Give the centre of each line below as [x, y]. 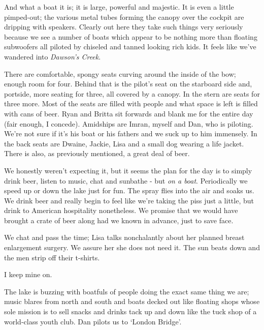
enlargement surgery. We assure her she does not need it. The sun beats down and [132, 247]
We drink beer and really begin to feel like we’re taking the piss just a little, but [129, 200]
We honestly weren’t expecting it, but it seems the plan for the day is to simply [128, 170]
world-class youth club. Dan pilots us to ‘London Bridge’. [93, 321]
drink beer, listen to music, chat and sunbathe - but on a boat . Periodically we [126, 180]
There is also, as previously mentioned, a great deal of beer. [97, 153]
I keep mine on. [28, 274]
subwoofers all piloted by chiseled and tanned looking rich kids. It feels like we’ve [130, 47]
